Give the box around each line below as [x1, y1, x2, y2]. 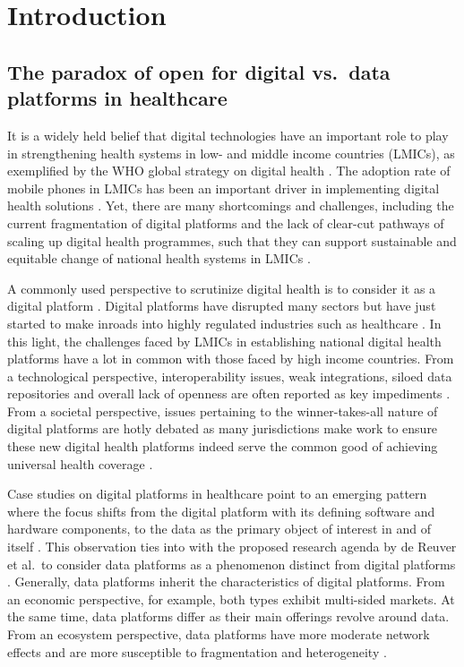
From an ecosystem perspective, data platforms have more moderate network [7, 625, 430, 643]
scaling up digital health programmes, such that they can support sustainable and [7, 231, 457, 250]
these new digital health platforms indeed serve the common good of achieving [7, 437, 438, 456]
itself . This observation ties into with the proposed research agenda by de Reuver [7, 537, 457, 556]
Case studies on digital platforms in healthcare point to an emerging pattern [7, 484, 427, 503]
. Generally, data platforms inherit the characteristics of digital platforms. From [7, 572, 445, 591]
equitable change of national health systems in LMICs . [7, 249, 311, 268]
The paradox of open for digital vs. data [7, 57, 391, 85]
